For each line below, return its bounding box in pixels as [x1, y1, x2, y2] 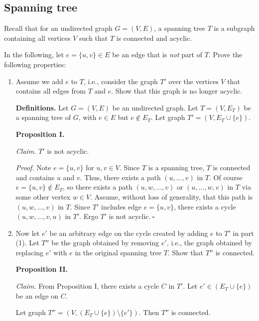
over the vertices [168, 76, 219, 86]
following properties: [4, 59, 66, 69]
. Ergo [79, 211, 98, 221]
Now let [15, 227, 40, 238]
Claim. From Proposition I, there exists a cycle [15, 281, 159, 291]
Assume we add [15, 76, 63, 86]
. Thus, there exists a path [80, 172, 161, 182]
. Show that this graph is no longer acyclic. [111, 86, 243, 96]
